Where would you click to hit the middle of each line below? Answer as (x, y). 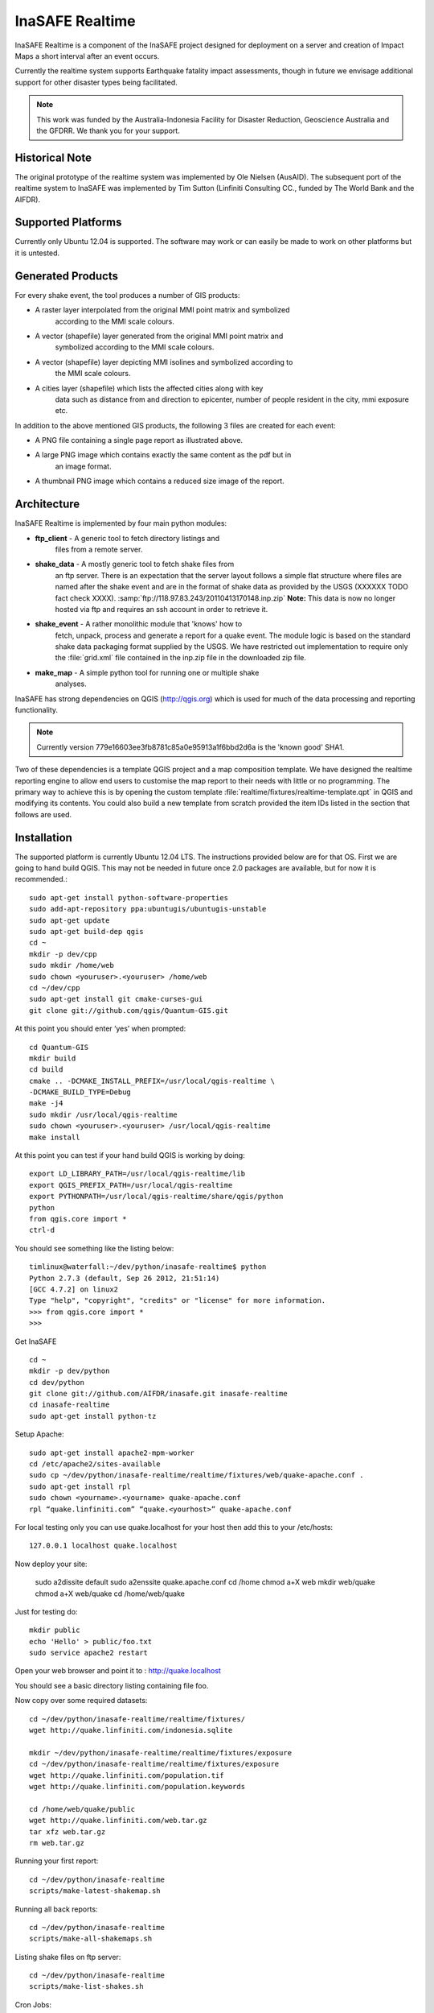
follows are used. (43, 814)
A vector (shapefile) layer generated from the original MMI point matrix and (159, 336)
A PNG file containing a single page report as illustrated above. (139, 440)
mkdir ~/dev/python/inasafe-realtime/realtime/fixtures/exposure (161, 1753)
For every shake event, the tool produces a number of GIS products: (127, 295)
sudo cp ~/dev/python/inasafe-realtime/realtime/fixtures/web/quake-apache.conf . (197, 1475)
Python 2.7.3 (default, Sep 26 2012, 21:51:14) (125, 1278)
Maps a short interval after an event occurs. (87, 56)
